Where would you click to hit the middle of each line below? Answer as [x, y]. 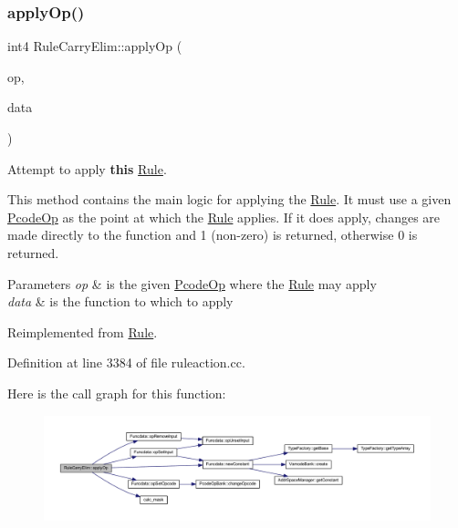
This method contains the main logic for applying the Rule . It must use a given [229, 199]
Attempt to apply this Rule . [87, 168]
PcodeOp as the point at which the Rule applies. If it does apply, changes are [224, 217]
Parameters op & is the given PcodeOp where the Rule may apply [192, 283]
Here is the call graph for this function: [117, 393]
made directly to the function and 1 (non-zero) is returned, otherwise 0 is [213, 235]
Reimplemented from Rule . [83, 331]
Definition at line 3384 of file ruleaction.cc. [126, 362]
